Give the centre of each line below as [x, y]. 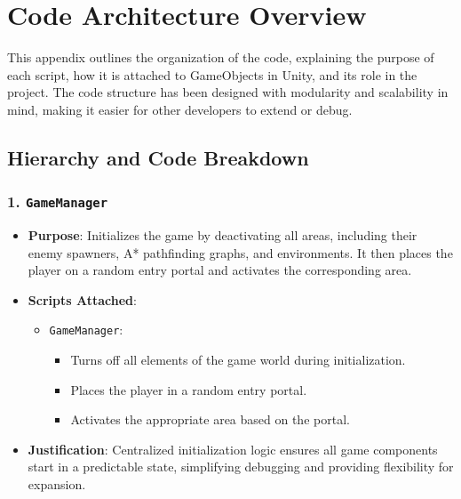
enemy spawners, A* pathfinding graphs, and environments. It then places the [240, 252]
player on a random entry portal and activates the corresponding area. [220, 270]
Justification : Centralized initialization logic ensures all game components [233, 449]
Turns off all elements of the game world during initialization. [238, 360]
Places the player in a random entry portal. [189, 389]
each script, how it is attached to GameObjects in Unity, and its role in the [212, 74]
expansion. [57, 484]
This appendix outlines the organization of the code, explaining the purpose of [221, 57]
